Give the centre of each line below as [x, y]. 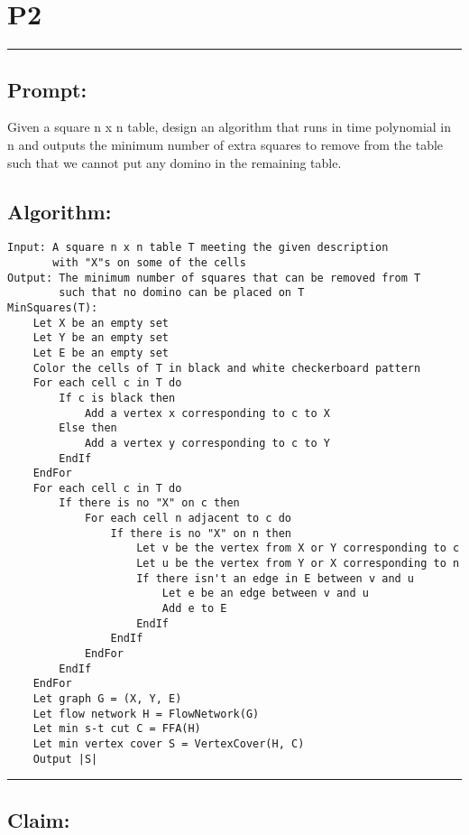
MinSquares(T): [53, 307]
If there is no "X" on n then [201, 533]
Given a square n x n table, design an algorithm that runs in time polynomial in [230, 127]
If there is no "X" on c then [149, 503]
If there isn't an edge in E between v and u [276, 578]
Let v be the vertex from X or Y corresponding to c [298, 548]
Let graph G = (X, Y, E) [107, 699]
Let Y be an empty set [101, 338]
